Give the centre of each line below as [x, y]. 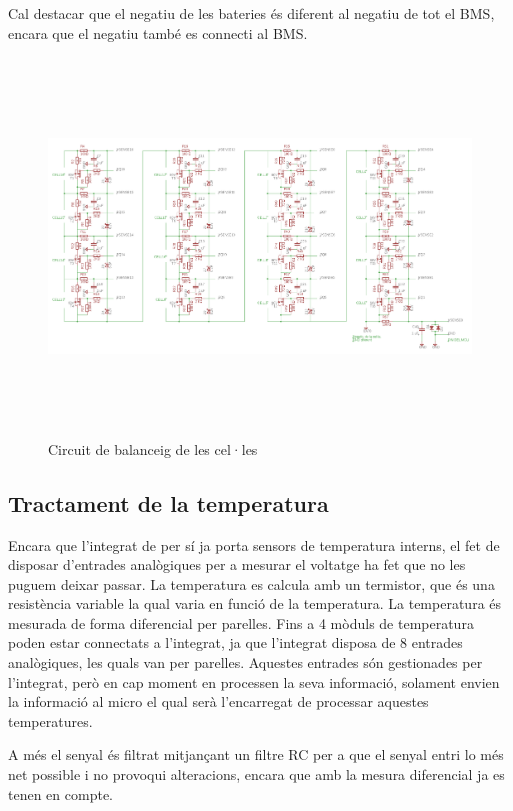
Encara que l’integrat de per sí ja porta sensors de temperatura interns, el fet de [254, 544]
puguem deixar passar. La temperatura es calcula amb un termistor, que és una [251, 583]
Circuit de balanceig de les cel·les [153, 448]
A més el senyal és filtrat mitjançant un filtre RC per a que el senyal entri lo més [256, 754]
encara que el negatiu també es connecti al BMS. [158, 32]
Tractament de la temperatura [168, 502]
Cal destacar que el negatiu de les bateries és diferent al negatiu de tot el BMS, [251, 13]
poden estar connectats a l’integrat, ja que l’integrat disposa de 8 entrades [235, 642]
